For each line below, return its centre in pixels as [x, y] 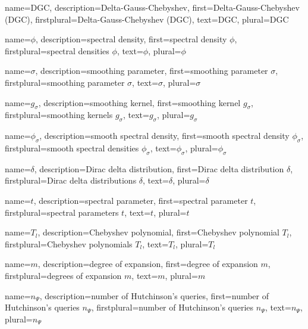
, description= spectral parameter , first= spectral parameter [141, 200]
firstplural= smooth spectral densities [72, 148]
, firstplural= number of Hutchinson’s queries [172, 307]
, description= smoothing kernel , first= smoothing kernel [139, 102]
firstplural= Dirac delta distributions [71, 180]
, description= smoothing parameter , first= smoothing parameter [152, 71]
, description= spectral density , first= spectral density [131, 39]
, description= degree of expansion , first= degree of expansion [148, 264]
